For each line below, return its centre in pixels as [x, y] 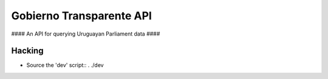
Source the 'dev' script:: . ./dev [65, 65]
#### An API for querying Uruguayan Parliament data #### [86, 34]
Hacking [27, 51]
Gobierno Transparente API [81, 16]
